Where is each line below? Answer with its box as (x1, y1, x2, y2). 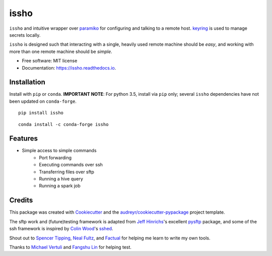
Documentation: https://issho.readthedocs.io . (22, 65, 116, 71)
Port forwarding (39, 154, 72, 161)
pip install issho (18, 110, 64, 116)
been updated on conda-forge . (9, 98, 77, 104)
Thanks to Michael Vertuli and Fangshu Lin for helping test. (9, 244, 132, 250)
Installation (9, 78, 45, 87)
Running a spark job (39, 183, 81, 189)
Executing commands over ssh (39, 162, 103, 168)
